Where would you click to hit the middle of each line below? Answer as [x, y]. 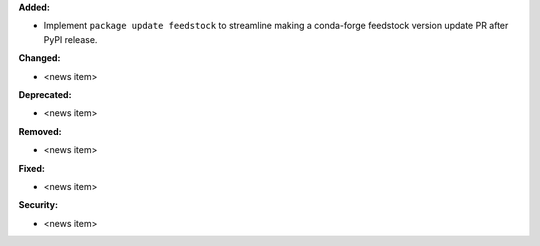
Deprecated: [45, 94]
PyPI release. [70, 39]
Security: [38, 205]
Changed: [39, 58]
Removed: [40, 131]
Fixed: [31, 168]
